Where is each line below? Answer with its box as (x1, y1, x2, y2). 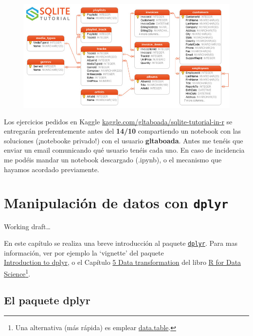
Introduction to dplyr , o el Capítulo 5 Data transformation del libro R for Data (4, 257, 241, 267)
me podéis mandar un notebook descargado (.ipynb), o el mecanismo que (4, 155, 222, 165)
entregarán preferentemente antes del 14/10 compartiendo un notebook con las (4, 126, 241, 136)
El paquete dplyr (4, 292, 90, 307)
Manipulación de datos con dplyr (4, 193, 229, 213)
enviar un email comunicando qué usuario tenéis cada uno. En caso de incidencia (4, 145, 245, 155)
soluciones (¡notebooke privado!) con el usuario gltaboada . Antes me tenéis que (4, 135, 243, 145)
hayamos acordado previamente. (4, 164, 99, 174)
